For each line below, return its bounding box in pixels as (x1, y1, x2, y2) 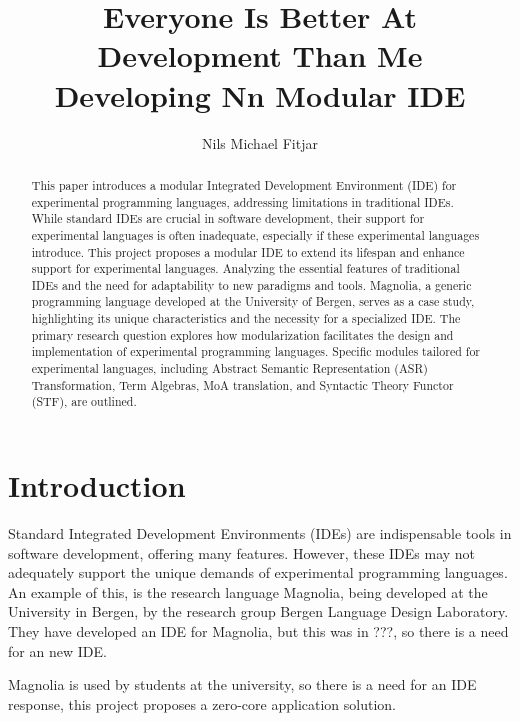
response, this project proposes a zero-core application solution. (8, 693, 396, 714)
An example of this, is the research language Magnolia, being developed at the (8, 581, 488, 602)
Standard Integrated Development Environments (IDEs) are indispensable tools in (8, 523, 512, 544)
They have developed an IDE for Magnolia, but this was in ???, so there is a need (8, 620, 509, 641)
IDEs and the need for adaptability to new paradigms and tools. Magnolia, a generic (31, 276, 472, 293)
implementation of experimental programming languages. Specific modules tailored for (31, 343, 481, 360)
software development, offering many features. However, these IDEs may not (8, 542, 476, 563)
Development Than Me (97, 35, 423, 76)
